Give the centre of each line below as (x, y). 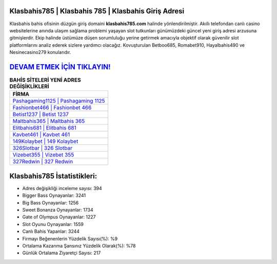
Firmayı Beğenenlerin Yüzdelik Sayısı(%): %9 (70, 238)
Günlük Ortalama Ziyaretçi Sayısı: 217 (62, 253)
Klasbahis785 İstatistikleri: (53, 176)
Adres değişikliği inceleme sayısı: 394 (62, 188)
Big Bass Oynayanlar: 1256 (51, 202)
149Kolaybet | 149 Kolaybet (45, 141)
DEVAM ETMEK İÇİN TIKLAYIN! (60, 67)
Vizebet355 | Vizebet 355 (43, 155)
